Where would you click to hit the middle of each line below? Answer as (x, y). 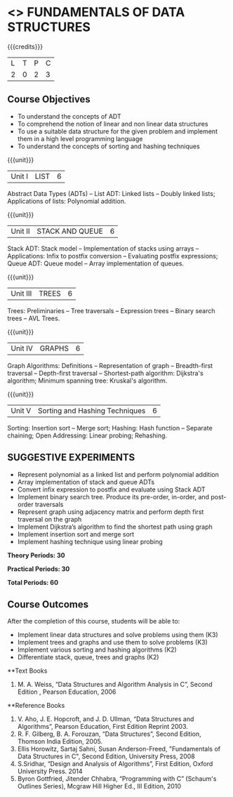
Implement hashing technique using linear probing (90, 541)
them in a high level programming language (80, 138)
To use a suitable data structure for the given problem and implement (117, 131)
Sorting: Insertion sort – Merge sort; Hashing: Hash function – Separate (110, 428)
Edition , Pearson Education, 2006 (67, 692)
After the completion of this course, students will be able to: (94, 621)
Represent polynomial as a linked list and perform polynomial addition (118, 474)
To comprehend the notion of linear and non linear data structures (113, 124)
